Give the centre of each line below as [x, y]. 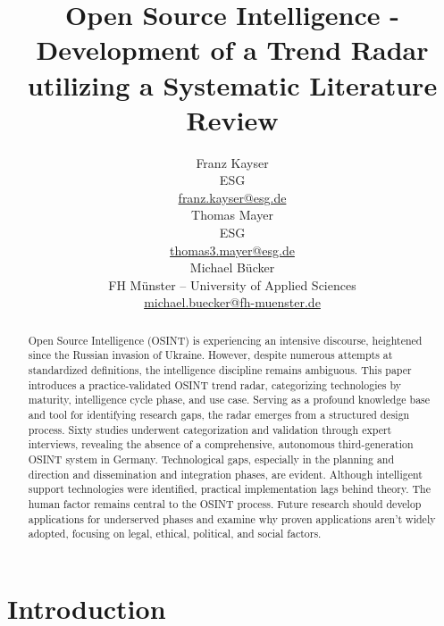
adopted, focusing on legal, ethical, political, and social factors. [175, 534]
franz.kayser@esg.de [232, 197]
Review [232, 119]
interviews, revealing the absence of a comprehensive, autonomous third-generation [221, 444]
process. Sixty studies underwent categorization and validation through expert [210, 429]
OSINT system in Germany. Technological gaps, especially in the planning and [211, 459]
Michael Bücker [232, 267]
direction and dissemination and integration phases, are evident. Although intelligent [225, 474]
